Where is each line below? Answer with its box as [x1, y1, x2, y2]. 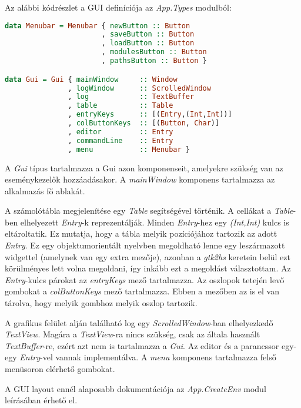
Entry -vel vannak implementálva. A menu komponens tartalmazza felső [19, 351, 276, 363]
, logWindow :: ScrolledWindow [68, 84, 211, 92]
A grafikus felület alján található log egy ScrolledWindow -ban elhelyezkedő [5, 316, 273, 329]
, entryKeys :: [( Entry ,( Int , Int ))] [68, 110, 232, 119]
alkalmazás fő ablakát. [5, 184, 85, 197]
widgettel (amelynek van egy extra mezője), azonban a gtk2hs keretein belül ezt [5, 250, 290, 263]
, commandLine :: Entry [68, 136, 173, 145]
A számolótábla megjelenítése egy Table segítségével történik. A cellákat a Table [5, 204, 293, 217]
